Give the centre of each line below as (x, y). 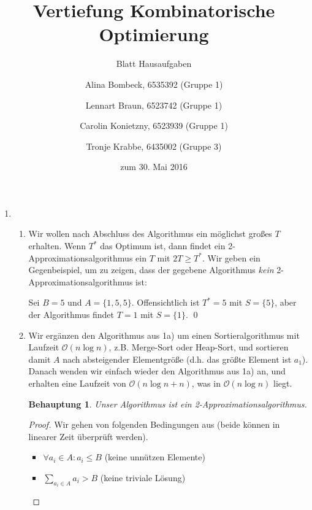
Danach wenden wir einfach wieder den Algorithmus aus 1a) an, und (157, 371)
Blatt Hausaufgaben (154, 64)
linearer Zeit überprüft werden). (88, 436)
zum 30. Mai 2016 (154, 167)
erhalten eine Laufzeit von (77, 383)
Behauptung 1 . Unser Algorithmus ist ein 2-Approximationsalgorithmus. (168, 404)
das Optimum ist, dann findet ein (163, 246)
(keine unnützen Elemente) (155, 457)
